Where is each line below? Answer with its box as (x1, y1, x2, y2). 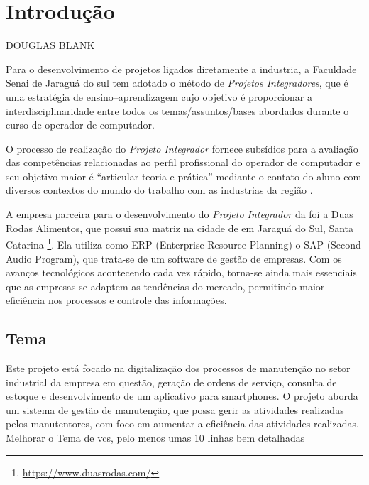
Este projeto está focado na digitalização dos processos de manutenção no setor (6, 361, 351, 376)
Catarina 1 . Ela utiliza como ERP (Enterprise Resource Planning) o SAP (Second (6, 235, 361, 251)
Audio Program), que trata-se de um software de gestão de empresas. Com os (6, 251, 342, 266)
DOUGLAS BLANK (6, 38, 95, 53)
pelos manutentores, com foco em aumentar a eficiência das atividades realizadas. (6, 416, 359, 431)
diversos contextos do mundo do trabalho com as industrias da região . (6, 182, 313, 197)
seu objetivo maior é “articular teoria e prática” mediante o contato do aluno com (6, 168, 362, 183)
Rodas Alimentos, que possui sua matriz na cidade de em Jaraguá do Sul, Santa (6, 220, 354, 235)
